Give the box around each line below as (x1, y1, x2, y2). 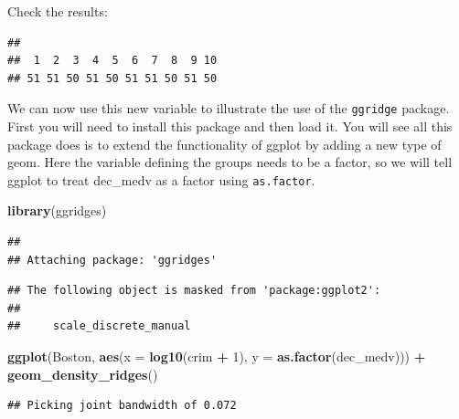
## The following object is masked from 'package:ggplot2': (7, 284, 381, 298)
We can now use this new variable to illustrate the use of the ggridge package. (7, 99, 450, 118)
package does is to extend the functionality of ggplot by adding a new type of (7, 134, 442, 153)
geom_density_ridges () (7, 364, 158, 383)
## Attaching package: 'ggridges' (7, 253, 218, 267)
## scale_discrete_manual (7, 319, 191, 333)
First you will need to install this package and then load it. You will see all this (7, 117, 453, 136)
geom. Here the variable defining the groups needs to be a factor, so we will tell (7, 152, 453, 172)
